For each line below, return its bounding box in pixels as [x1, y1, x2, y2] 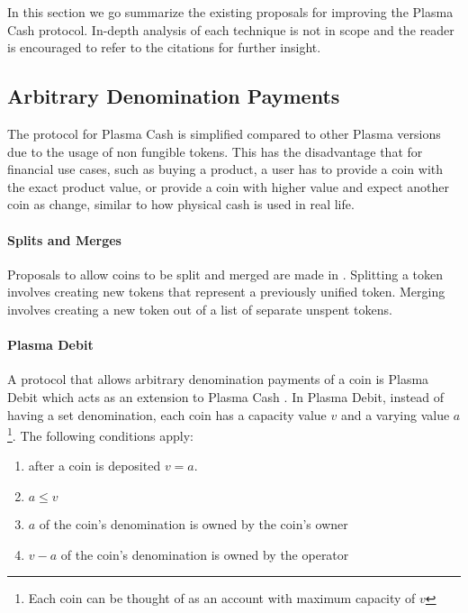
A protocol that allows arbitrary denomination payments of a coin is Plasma [7, 370, 429, 389]
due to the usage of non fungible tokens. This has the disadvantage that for [7, 142, 423, 160]
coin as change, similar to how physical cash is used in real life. [7, 195, 355, 214]
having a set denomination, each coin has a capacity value [7, 405, 327, 424]
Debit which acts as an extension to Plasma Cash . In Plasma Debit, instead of [7, 387, 445, 406]
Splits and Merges [7, 230, 121, 249]
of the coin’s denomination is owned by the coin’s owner [39, 514, 348, 533]
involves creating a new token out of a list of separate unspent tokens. [7, 299, 392, 318]
